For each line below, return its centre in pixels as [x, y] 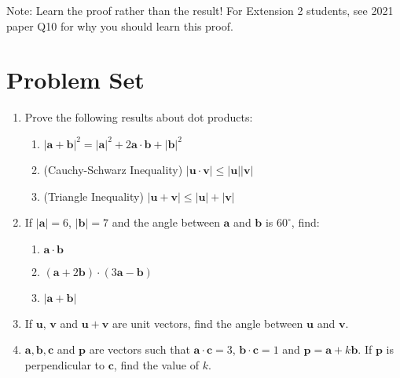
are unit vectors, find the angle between [207, 323]
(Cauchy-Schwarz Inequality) [113, 169]
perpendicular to [65, 364]
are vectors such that [139, 349]
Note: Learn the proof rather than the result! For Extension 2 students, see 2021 [200, 10]
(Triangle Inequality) [94, 196]
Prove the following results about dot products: [139, 117]
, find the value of [156, 364]
